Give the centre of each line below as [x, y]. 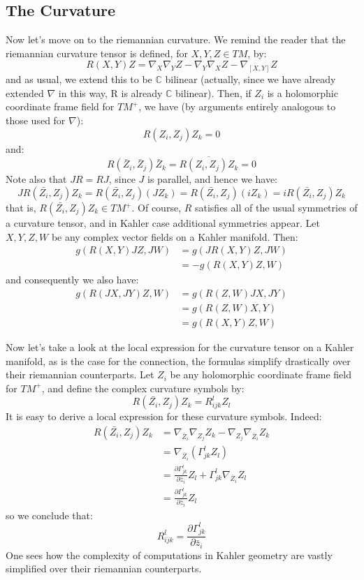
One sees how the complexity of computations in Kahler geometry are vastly [169, 555]
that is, [21, 208]
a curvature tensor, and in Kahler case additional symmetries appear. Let [163, 223]
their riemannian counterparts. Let [80, 374]
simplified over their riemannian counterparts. [104, 568]
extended [25, 92]
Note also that [36, 179]
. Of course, [156, 208]
